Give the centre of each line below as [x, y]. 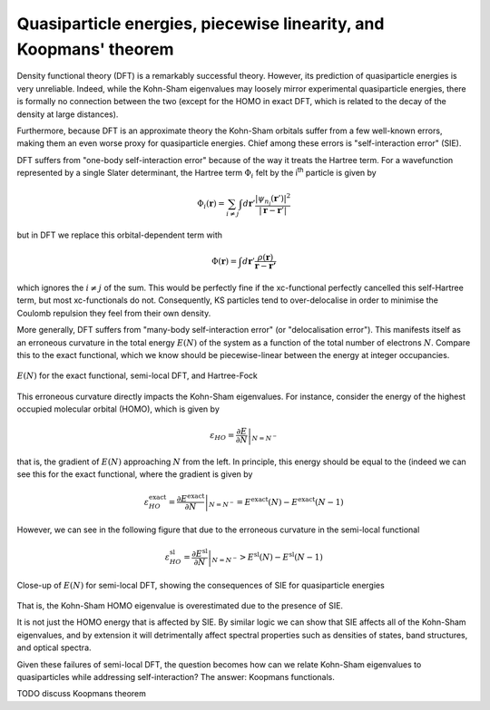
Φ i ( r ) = [211, 205]
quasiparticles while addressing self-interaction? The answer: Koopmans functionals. [176, 676]
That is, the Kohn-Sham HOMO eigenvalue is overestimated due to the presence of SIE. [180, 606]
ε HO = [222, 436]
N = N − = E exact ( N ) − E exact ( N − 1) [276, 502]
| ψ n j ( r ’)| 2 [273, 199]
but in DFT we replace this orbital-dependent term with [119, 235]
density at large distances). [68, 114]
